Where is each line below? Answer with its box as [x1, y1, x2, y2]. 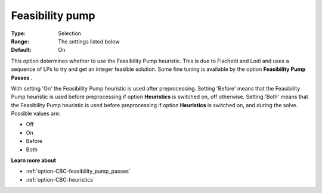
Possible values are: [11, 110, 61, 117]
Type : [11, 30, 26, 37]
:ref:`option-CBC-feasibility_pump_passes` [26, 167, 131, 175]
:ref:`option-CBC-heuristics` [26, 176, 95, 183]
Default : [11, 46, 32, 54]
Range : [11, 38, 29, 45]
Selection [58, 30, 82, 37]
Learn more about [11, 157, 57, 164]
